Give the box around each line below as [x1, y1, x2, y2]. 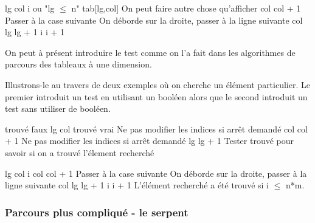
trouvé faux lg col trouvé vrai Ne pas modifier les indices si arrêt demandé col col [5, 122, 308, 135]
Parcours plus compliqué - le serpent [5, 204, 189, 219]
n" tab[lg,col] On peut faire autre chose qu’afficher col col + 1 [71, 2, 301, 14]
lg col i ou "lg [5, 2, 55, 14]
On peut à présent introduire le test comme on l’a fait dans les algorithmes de [5, 46, 296, 58]
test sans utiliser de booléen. [5, 102, 111, 115]
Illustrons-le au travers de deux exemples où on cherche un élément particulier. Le [5, 78, 310, 91]
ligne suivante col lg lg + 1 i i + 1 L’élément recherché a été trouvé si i [5, 179, 269, 191]
